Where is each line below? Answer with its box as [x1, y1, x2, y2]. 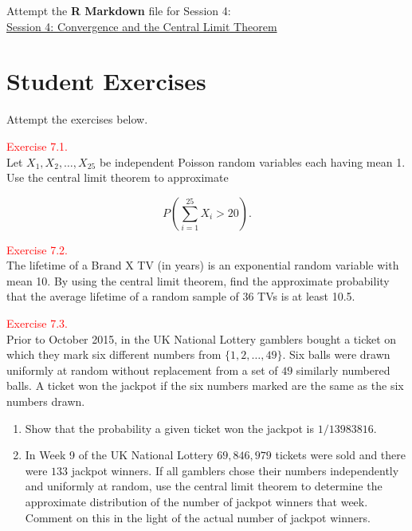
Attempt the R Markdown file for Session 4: [6, 2, 231, 18]
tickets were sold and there [275, 446, 406, 463]
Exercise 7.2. [6, 241, 68, 258]
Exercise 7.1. [6, 137, 68, 154]
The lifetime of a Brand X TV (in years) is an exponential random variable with [6, 257, 399, 273]
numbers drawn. [6, 393, 85, 410]
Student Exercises [6, 65, 206, 97]
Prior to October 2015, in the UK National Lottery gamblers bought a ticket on [6, 330, 397, 347]
